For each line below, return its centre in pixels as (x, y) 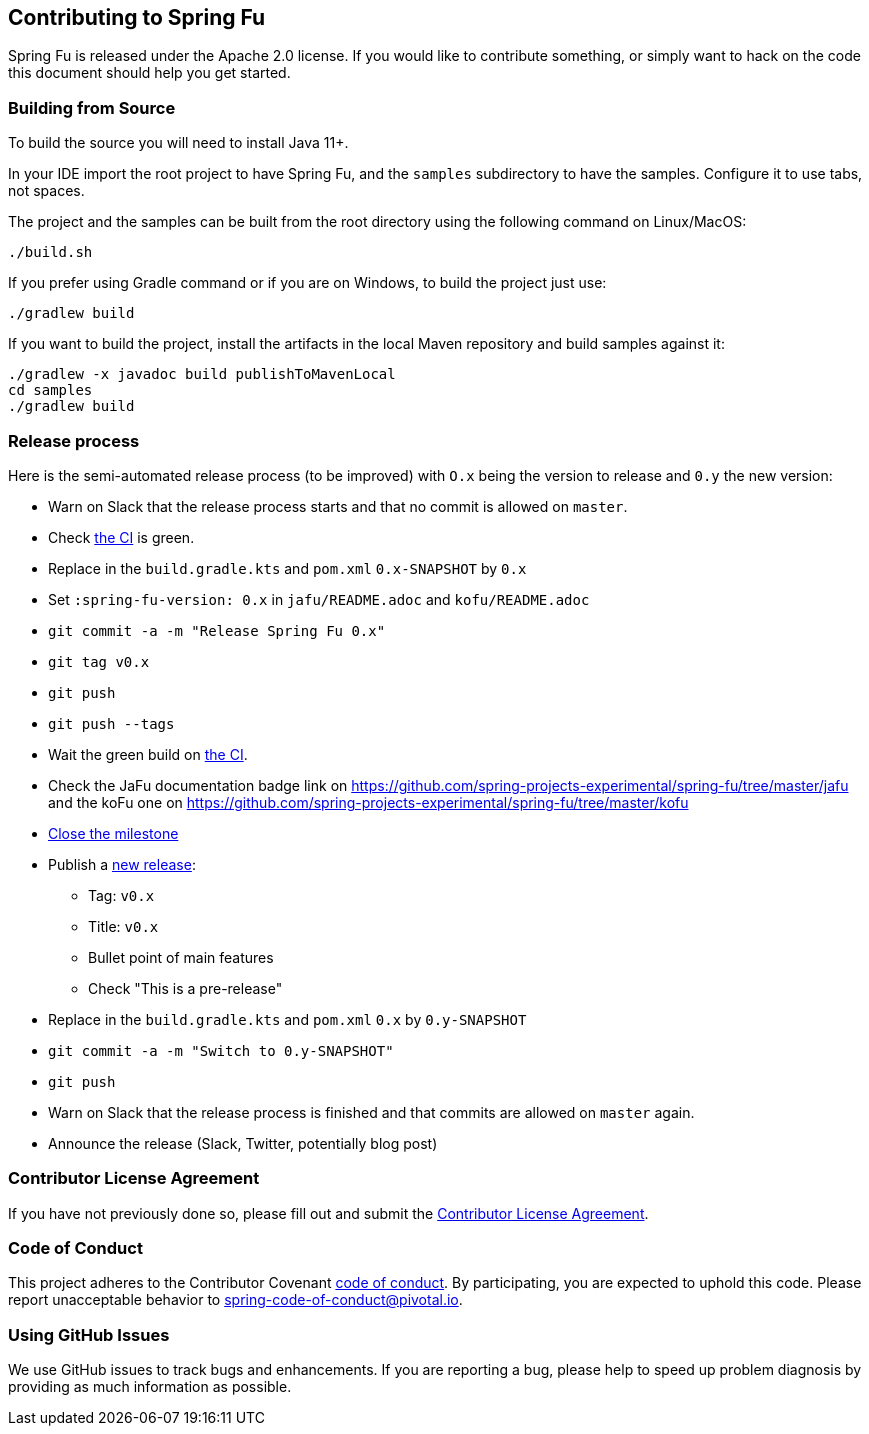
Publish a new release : (122, 864)
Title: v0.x (123, 926)
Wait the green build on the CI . (148, 754)
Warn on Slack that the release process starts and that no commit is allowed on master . (338, 506)
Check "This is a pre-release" (185, 988)
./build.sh (50, 252)
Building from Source (92, 107)
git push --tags (111, 723)
